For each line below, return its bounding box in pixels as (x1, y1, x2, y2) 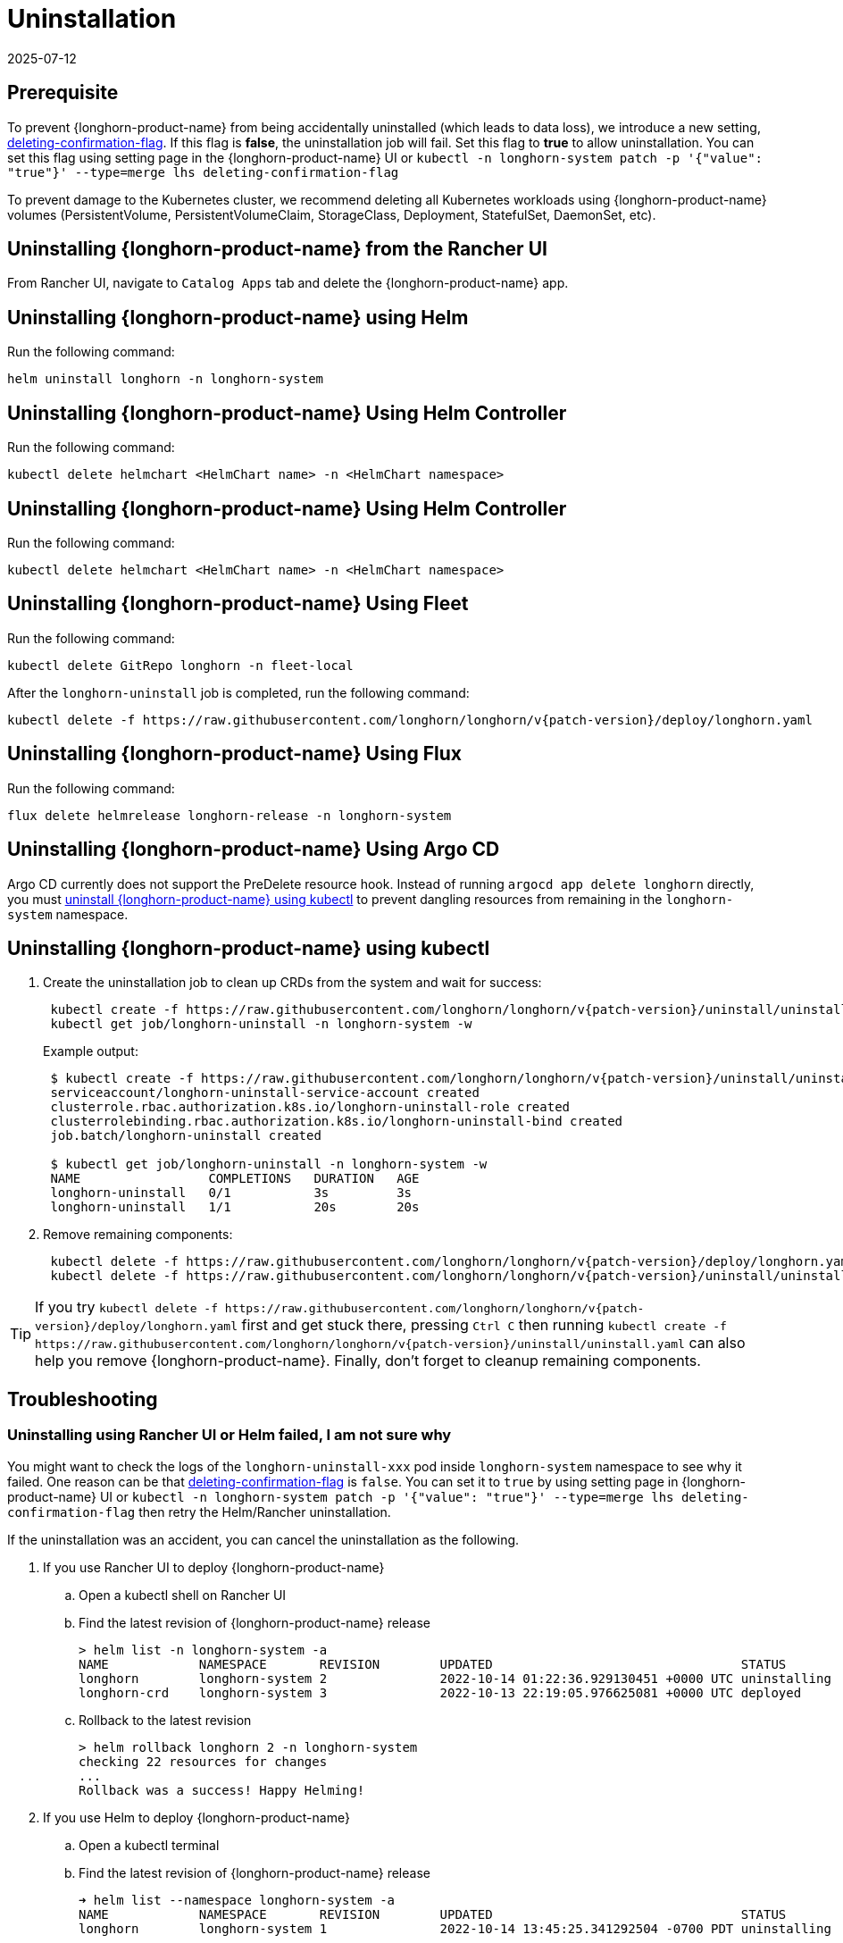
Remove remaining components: (43, 1227, 233, 1243)
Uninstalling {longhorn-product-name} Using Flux (7, 742, 462, 766)
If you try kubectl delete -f (35, 1298, 219, 1317)
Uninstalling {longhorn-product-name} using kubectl (7, 936, 490, 959)
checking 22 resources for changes (79, 1754, 328, 1769)
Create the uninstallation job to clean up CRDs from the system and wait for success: (43, 975, 542, 991)
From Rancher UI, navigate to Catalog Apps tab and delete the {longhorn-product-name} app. (7, 275, 569, 291)
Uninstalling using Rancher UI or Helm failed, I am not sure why (7, 1426, 452, 1445)
